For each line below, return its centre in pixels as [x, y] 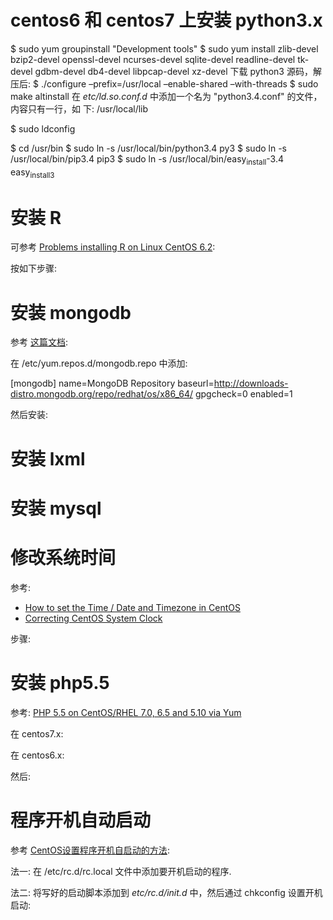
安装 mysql [56, 508]
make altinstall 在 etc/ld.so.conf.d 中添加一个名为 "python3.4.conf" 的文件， [166, 96]
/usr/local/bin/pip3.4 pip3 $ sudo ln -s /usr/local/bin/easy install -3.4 [147, 159]
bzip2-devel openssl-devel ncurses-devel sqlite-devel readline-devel [153, 59]
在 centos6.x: [37, 755]
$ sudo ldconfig [43, 128]
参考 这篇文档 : [39, 342]
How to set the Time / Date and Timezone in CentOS [132, 607]
